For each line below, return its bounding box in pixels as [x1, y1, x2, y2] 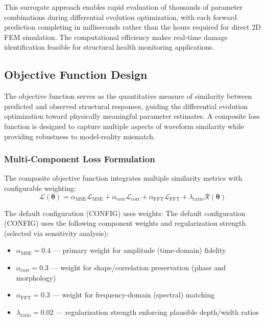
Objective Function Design [4, 67, 148, 82]
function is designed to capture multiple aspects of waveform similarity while [4, 120, 244, 131]
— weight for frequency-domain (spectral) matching [52, 289, 215, 300]
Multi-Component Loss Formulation [4, 153, 155, 165]
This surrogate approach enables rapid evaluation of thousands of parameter [4, 2, 243, 12]
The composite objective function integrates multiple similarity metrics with [4, 173, 243, 183]
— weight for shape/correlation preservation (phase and [51, 262, 226, 272]
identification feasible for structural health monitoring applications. [4, 41, 214, 52]
